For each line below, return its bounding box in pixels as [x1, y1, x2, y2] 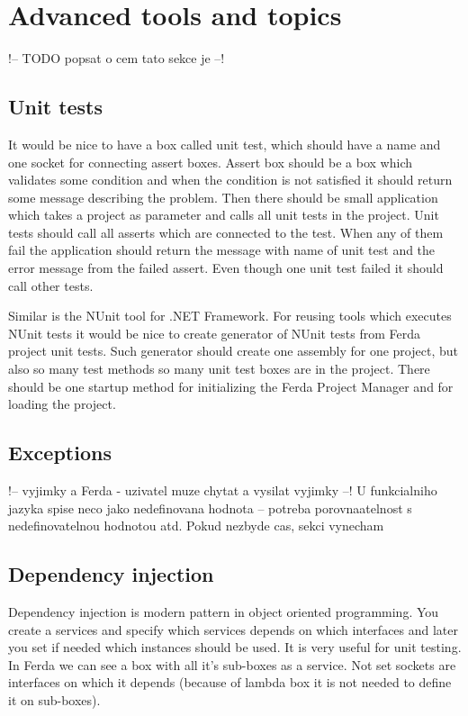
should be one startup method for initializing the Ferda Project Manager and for [8, 376, 454, 395]
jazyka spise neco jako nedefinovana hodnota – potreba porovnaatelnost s [8, 498, 412, 517]
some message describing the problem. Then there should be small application [8, 187, 438, 206]
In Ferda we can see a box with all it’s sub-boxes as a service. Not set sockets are [8, 655, 456, 674]
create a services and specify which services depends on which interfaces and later [8, 620, 459, 639]
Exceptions [8, 439, 112, 467]
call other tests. [8, 276, 94, 295]
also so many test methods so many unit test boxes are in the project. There [8, 359, 430, 378]
